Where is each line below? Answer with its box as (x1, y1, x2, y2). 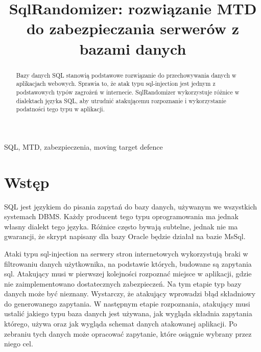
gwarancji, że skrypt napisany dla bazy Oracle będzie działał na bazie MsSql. (4, 231, 246, 242)
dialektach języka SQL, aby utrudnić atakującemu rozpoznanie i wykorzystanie (16, 96, 226, 105)
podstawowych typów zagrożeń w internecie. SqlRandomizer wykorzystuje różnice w (16, 87, 240, 96)
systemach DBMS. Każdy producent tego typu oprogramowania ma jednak (4, 211, 239, 222)
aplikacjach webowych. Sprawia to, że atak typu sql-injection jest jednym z (16, 79, 216, 88)
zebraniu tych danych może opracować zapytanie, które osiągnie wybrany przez (4, 328, 252, 339)
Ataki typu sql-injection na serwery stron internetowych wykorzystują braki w (4, 248, 248, 259)
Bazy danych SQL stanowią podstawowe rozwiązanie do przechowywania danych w (16, 71, 236, 79)
